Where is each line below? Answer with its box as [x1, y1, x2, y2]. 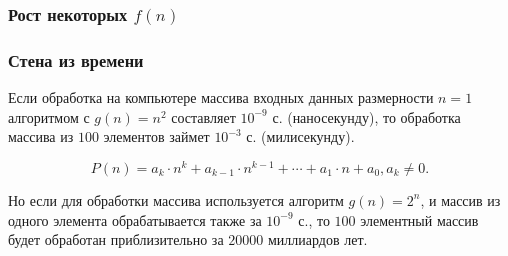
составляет [171, 106, 236, 127]
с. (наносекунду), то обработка [272, 106, 461, 127]
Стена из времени [8, 47, 144, 72]
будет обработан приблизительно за [8, 229, 224, 250]
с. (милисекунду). [246, 126, 355, 147]
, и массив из [420, 189, 501, 210]
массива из [8, 126, 74, 147]
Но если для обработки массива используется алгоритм [8, 189, 344, 210]
